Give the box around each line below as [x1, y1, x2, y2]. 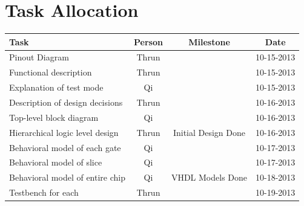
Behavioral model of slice [9, 156, 102, 169]
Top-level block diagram [9, 111, 99, 123]
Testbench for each [9, 186, 79, 199]
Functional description [9, 66, 92, 79]
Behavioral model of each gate [9, 141, 121, 153]
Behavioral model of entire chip [9, 171, 125, 184]
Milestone [188, 35, 230, 48]
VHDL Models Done [171, 171, 248, 184]
